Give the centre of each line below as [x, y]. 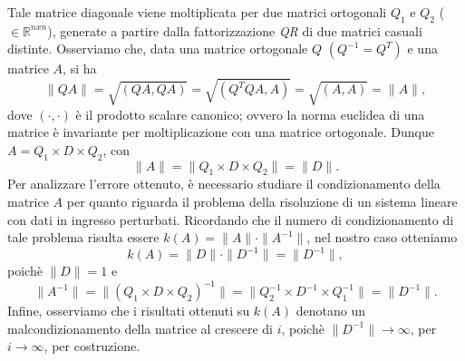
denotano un [330, 311]
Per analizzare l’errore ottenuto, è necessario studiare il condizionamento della [224, 184]
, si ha [80, 68]
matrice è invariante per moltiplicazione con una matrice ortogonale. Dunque [221, 132]
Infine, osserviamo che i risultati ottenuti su [129, 311]
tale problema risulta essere [83, 237]
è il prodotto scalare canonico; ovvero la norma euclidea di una [250, 114]
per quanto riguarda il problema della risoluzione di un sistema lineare [262, 201]
